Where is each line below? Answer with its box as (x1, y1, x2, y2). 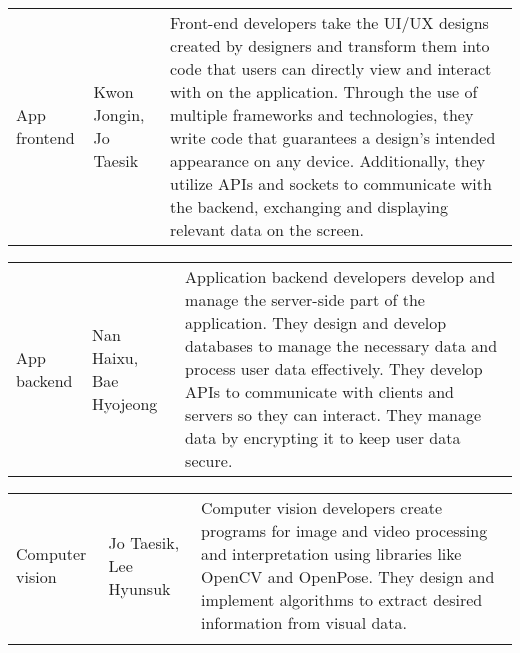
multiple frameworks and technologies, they (170, 103, 474, 126)
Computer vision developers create (200, 496, 443, 519)
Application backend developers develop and (185, 265, 496, 288)
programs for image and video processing (200, 519, 488, 542)
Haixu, (91, 345, 139, 369)
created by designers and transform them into (170, 34, 490, 57)
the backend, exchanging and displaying (170, 195, 448, 218)
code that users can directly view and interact (170, 57, 492, 80)
